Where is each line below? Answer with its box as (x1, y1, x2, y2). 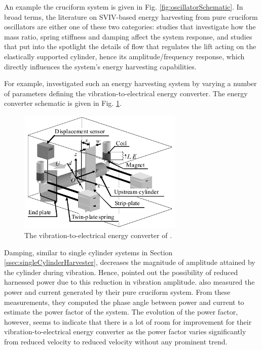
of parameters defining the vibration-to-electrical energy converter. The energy (4, 88, 248, 98)
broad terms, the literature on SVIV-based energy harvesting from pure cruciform (4, 11, 258, 22)
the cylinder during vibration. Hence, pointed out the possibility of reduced (4, 266, 238, 277)
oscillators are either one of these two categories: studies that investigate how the (4, 21, 256, 32)
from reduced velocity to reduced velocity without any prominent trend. (4, 336, 228, 346)
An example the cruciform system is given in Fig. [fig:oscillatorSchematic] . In (4, 2, 243, 12)
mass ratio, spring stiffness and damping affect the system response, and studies (4, 31, 252, 42)
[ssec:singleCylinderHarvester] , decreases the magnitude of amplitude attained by (4, 257, 255, 267)
